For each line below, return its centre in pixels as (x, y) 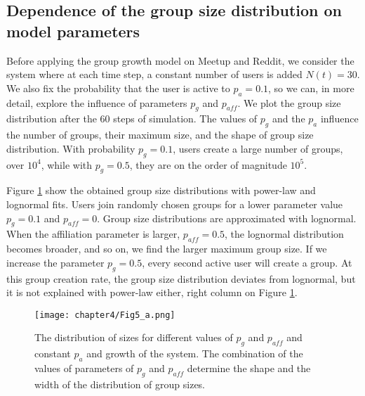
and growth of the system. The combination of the (195, 353)
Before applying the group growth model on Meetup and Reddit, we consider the (180, 60)
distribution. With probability (71, 148)
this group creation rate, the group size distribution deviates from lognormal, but (181, 278)
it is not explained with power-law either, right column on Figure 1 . (152, 292)
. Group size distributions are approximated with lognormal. (227, 218)
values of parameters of (84, 368)
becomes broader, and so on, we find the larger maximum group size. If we (167, 249)
